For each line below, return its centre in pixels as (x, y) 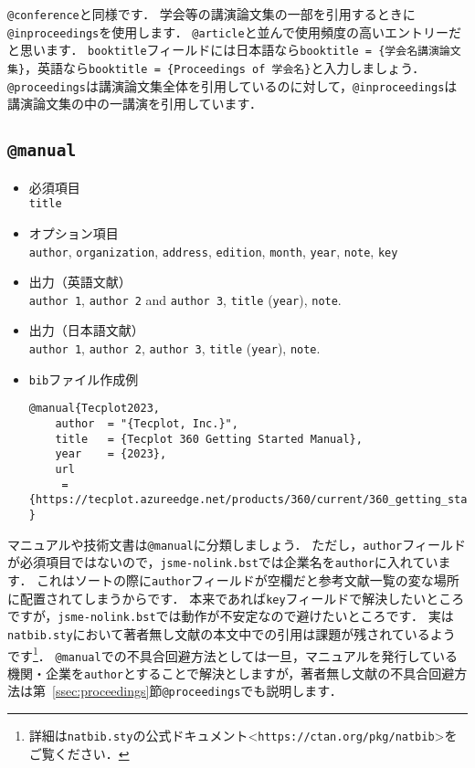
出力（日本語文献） (86, 330)
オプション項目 (74, 232)
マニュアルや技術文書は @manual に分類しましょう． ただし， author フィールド (237, 544)
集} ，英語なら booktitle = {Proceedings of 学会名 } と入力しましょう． (216, 67)
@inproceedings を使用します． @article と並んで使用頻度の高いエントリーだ (234, 32)
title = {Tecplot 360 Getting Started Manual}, (209, 439)
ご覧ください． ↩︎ (79, 753)
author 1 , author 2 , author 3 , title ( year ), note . (174, 348)
